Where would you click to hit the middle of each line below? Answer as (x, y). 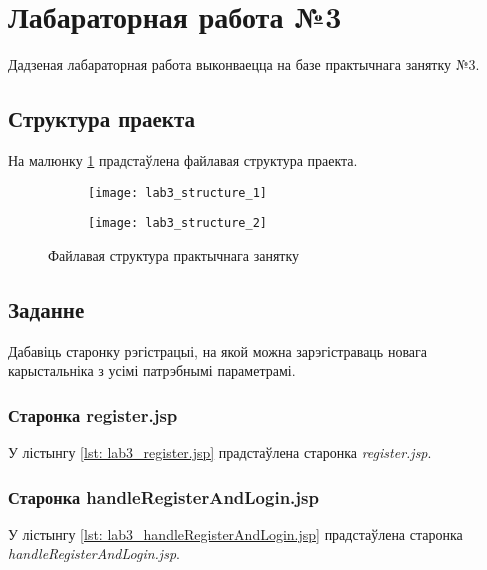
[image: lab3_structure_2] (177, 223)
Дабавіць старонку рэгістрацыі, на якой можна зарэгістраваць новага (217, 350)
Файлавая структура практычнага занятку (174, 254)
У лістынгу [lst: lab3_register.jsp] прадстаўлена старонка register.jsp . (220, 452)
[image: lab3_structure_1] (177, 192)
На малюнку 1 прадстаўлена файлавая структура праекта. (183, 159)
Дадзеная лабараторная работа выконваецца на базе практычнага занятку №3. (244, 64)
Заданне (46, 308)
